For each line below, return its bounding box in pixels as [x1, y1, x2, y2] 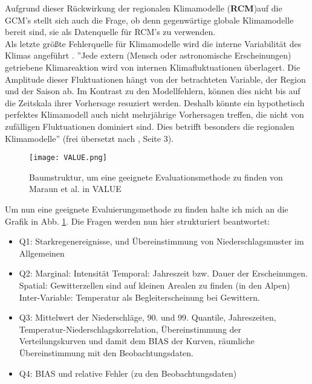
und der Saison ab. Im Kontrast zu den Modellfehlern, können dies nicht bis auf [5, 85, 301, 97]
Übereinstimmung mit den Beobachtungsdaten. [19, 346, 193, 359]
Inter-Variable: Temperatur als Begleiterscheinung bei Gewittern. [19, 290, 260, 303]
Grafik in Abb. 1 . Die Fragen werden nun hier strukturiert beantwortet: [5, 214, 270, 227]
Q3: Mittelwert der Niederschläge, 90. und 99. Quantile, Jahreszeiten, [19, 311, 276, 324]
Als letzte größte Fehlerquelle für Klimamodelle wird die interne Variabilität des [5, 37, 302, 50]
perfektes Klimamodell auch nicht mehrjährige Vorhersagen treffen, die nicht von [5, 108, 304, 121]
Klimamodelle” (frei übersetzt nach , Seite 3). [5, 132, 174, 144]
